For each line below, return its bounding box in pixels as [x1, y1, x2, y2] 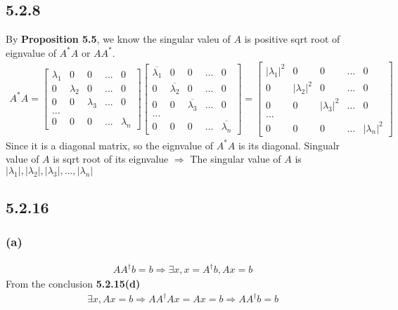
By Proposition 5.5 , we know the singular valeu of [6, 32, 231, 46]
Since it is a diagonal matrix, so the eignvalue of [6, 137, 213, 152]
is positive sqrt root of [244, 32, 340, 46]
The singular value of [190, 151, 281, 166]
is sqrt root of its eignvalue [53, 151, 169, 166]
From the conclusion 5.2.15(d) [6, 276, 141, 291]
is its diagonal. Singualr [238, 137, 340, 152]
